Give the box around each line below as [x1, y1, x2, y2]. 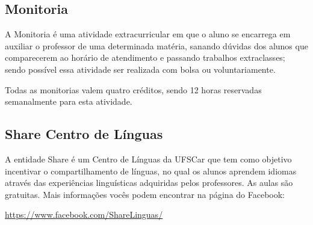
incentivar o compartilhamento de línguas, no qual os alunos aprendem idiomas [5, 164, 297, 177]
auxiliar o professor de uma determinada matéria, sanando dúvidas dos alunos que [5, 39, 308, 52]
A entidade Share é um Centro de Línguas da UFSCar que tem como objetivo [5, 152, 292, 165]
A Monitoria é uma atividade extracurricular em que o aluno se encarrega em [5, 28, 291, 40]
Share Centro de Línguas [5, 125, 163, 143]
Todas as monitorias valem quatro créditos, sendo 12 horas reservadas [5, 83, 262, 96]
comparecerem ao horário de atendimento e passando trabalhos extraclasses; [5, 51, 285, 64]
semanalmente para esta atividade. [5, 95, 132, 108]
